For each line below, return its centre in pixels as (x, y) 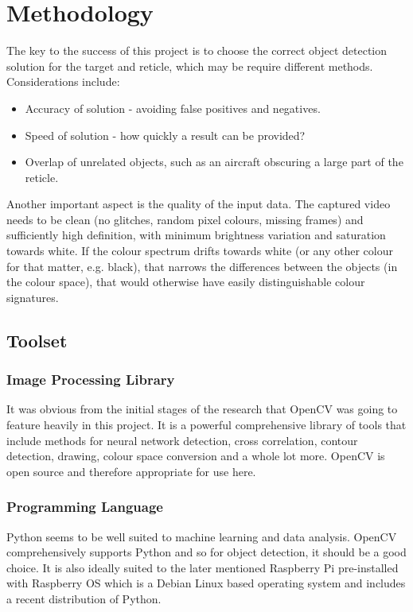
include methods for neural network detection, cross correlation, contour (182, 440)
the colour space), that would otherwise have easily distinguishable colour (186, 282)
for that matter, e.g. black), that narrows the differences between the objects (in (202, 266)
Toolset (37, 340)
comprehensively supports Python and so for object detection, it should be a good (206, 552)
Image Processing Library (91, 380)
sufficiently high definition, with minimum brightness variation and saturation (196, 235)
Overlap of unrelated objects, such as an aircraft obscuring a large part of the (214, 162)
